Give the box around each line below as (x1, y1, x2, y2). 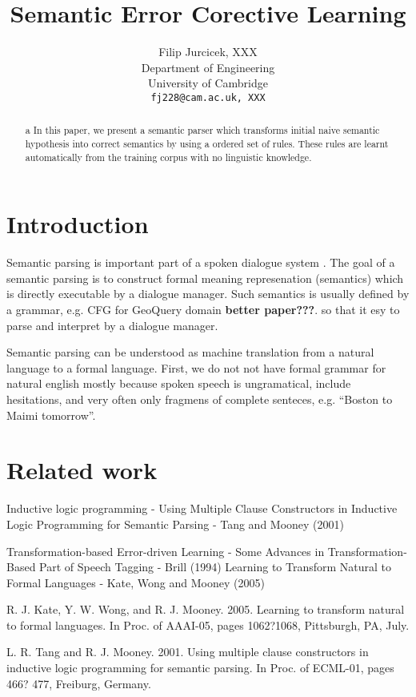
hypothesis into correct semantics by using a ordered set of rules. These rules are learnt (25, 137, 389, 151)
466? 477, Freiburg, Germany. (6, 675, 151, 691)
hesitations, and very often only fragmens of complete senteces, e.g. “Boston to (6, 391, 393, 408)
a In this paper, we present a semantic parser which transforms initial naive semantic (25, 123, 380, 137)
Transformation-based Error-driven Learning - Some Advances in (6, 542, 325, 559)
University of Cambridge (148, 75, 268, 91)
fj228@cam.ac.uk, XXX (150, 91, 266, 103)
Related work (6, 453, 158, 486)
